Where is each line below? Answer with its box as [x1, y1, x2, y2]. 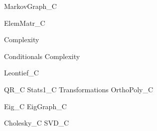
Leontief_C [4, 67, 39, 78]
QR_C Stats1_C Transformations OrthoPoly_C [4, 84, 154, 94]
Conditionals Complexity [4, 51, 80, 61]
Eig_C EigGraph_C [4, 101, 67, 111]
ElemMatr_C [4, 17, 45, 28]
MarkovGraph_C [4, 1, 57, 11]
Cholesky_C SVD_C [4, 118, 69, 128]
